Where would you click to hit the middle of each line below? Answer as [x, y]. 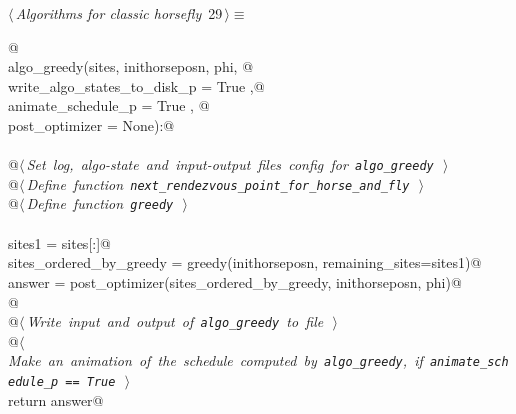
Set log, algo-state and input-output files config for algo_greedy [230, 164]
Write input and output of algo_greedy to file [175, 321]
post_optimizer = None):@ [91, 124]
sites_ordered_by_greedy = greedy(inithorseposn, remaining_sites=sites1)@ [245, 262]
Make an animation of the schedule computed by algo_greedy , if [215, 360]
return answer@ [56, 399]
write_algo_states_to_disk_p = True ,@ [136, 85]
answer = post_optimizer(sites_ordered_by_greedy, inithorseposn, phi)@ [235, 281]
